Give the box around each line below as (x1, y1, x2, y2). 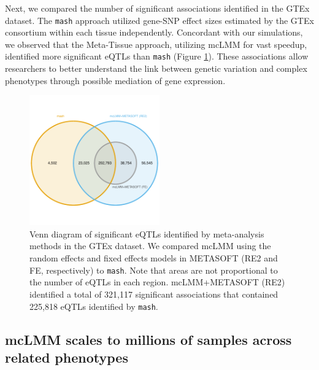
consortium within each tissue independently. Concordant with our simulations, (5, 26, 303, 39)
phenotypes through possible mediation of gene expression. (5, 74, 226, 87)
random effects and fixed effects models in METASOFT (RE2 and (29, 252, 278, 264)
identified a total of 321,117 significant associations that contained (29, 287, 279, 300)
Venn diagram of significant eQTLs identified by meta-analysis (29, 227, 264, 240)
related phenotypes (5, 347, 128, 366)
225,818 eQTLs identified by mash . (29, 299, 158, 312)
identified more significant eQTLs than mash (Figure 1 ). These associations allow (5, 50, 309, 63)
